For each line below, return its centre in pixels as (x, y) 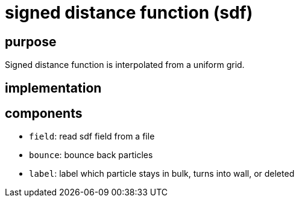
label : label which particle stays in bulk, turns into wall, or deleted (162, 174)
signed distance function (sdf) (129, 13)
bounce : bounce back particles (91, 155)
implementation (53, 88)
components (44, 114)
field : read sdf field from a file (92, 136)
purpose (31, 41)
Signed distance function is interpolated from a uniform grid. (125, 65)
